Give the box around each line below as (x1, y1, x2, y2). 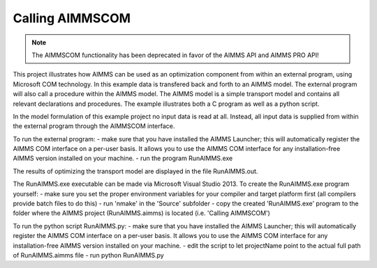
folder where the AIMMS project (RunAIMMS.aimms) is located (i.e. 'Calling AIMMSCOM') (13, 209, 270, 217)
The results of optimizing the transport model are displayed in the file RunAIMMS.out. (13, 167, 258, 175)
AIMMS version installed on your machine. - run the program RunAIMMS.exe (13, 154, 233, 163)
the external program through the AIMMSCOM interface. (13, 122, 175, 130)
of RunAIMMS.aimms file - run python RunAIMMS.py (13, 251, 164, 259)
